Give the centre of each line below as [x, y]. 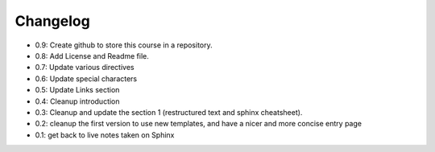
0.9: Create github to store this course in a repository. [124, 45]
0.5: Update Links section [77, 90]
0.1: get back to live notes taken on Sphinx [105, 135]
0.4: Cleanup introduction [77, 101]
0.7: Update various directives [85, 68]
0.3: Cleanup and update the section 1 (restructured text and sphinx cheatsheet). [169, 112]
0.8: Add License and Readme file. [92, 55]
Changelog [52, 21]
